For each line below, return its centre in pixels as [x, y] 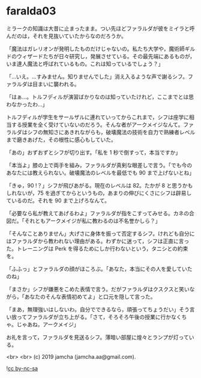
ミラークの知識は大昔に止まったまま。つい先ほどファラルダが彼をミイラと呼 [100, 28]
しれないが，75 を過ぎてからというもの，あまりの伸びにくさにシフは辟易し [99, 193]
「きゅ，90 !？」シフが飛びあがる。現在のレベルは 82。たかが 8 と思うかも [100, 185]
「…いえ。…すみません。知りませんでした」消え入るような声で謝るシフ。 [97, 76]
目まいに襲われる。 [56, 84]
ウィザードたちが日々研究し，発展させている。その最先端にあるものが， [106, 56]
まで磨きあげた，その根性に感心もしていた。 [61, 139]
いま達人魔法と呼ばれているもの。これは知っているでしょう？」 [85, 64]
